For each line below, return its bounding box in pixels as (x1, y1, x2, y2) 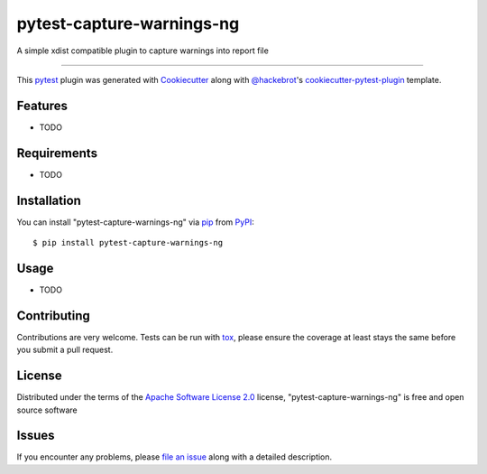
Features (16, 98, 68, 113)
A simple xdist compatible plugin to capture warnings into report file (16, 45, 270, 56)
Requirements (16, 145, 98, 161)
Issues (16, 428, 55, 443)
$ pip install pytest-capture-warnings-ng (32, 237, 224, 248)
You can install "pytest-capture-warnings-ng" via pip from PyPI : (16, 217, 254, 228)
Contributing (16, 308, 90, 323)
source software (16, 404, 78, 415)
